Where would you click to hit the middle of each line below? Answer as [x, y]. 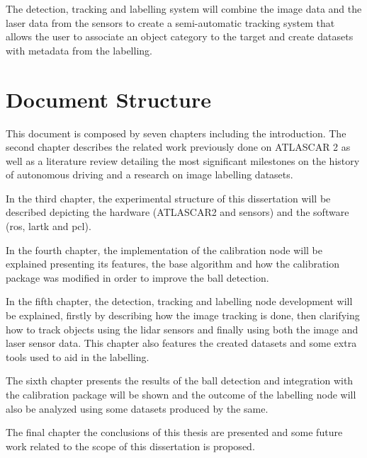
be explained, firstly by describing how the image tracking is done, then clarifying [183, 315]
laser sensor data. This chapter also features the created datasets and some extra [181, 343]
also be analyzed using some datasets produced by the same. [137, 408]
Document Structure [109, 99]
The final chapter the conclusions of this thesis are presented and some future [174, 432]
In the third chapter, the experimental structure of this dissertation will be [168, 198]
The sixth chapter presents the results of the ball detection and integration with [180, 380]
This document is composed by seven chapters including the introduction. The [176, 133]
